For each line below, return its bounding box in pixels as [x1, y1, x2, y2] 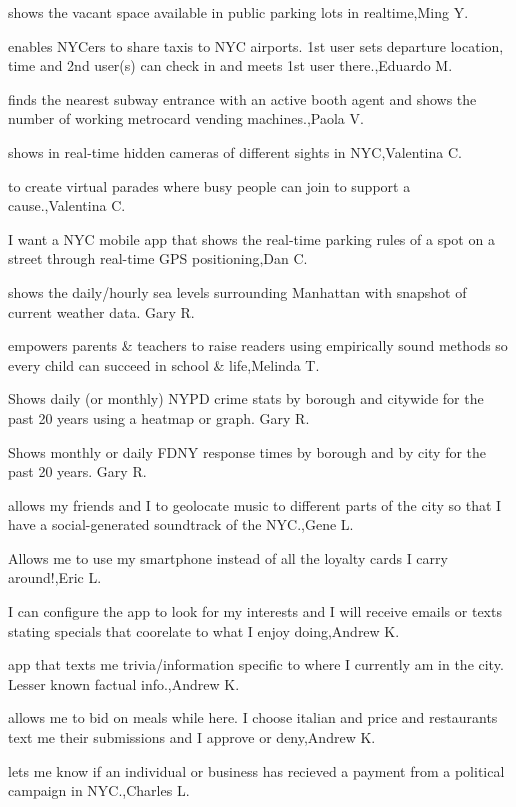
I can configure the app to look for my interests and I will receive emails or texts [8, 601, 502, 622]
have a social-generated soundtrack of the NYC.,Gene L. [8, 514, 354, 535]
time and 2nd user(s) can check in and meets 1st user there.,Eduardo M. [8, 55, 453, 76]
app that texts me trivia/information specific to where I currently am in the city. [8, 654, 504, 675]
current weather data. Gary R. [8, 301, 195, 322]
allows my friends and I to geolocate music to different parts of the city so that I [8, 494, 502, 515]
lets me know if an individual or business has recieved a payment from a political [8, 760, 505, 781]
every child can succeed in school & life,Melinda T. [8, 354, 320, 375]
